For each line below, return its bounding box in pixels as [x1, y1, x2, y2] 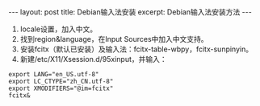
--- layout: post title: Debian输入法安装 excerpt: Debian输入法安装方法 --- [8, 7, 252, 17]
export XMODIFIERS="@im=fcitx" [8, 84, 114, 92]
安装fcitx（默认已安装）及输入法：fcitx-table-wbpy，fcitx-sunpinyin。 [19, 44, 253, 54]
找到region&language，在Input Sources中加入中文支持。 [19, 35, 208, 43]
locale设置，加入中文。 [19, 24, 98, 34]
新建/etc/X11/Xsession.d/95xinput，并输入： [19, 55, 167, 63]
